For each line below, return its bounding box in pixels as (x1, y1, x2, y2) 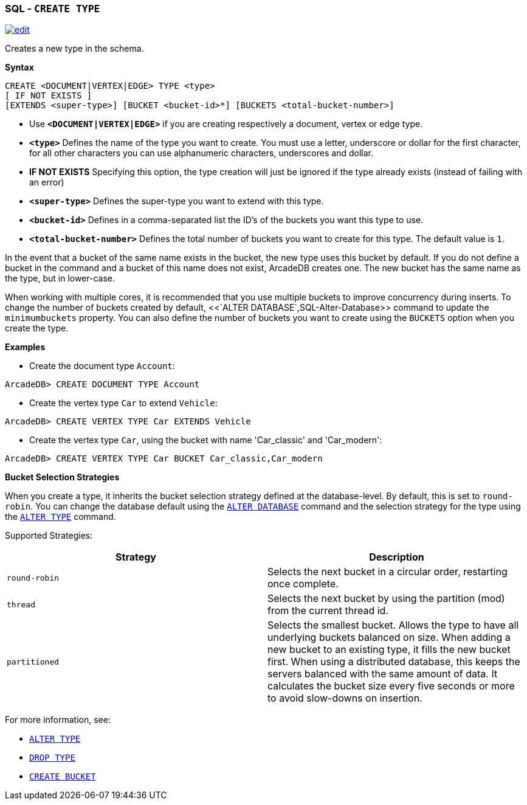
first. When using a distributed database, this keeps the (267, 655, 520, 668)
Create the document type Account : (29, 361, 175, 371)
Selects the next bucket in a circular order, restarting (267, 565, 508, 578)
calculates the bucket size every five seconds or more (267, 680, 515, 693)
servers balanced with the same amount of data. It (267, 668, 498, 680)
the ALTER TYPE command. (5, 511, 116, 522)
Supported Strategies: (5, 530, 93, 541)
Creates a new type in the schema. (5, 43, 144, 54)
